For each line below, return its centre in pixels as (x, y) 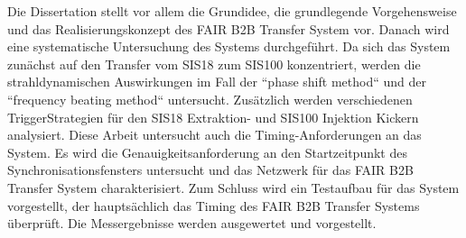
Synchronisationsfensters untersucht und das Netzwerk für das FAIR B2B (210, 170)
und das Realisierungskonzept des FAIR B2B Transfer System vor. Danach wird (228, 28)
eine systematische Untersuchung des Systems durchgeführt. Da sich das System (229, 46)
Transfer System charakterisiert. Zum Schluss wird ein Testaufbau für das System (233, 187)
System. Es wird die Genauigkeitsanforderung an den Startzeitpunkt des (207, 152)
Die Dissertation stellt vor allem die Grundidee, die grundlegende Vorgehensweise (232, 11)
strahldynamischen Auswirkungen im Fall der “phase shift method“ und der (217, 82)
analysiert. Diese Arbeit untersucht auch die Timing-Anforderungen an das (214, 135)
